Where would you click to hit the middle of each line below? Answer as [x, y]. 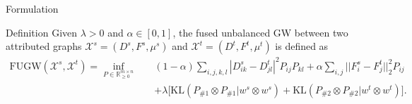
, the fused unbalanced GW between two [260, 32]
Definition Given [42, 32]
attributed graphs [44, 46]
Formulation [32, 8]
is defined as [302, 46]
